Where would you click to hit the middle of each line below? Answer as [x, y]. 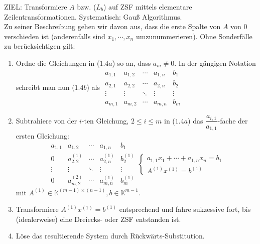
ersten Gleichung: [42, 135]
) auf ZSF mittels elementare [148, 7]
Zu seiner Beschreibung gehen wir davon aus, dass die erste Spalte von [112, 26]
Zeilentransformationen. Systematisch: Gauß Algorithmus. [93, 16]
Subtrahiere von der [46, 120]
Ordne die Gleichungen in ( [58, 63]
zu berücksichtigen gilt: [40, 46]
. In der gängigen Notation [215, 63]
